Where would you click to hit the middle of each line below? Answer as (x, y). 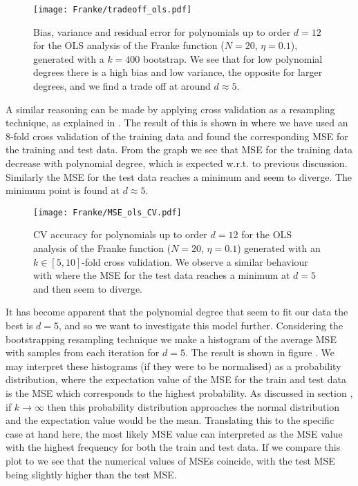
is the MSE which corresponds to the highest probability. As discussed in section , (179, 392)
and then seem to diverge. (88, 288)
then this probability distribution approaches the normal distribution (194, 406)
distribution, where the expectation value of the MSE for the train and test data (176, 379)
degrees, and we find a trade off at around (122, 86)
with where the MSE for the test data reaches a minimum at (162, 275)
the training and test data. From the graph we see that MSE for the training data (179, 149)
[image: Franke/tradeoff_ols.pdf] (113, 10)
